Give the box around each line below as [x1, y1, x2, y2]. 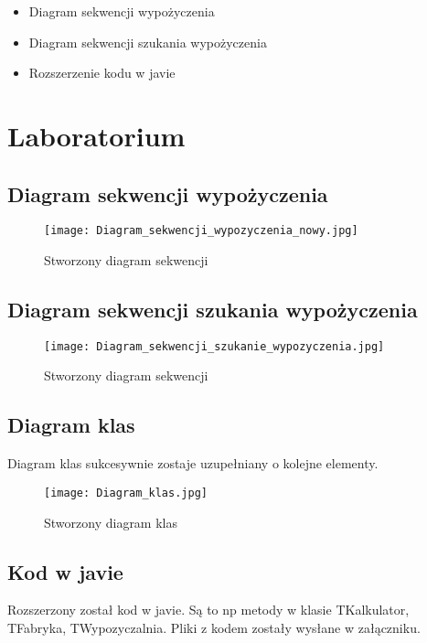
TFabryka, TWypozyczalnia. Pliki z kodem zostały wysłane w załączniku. [7, 617, 421, 637]
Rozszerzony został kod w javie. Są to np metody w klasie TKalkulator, [7, 600, 410, 619]
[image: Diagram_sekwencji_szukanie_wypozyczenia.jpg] [44, 339, 385, 353]
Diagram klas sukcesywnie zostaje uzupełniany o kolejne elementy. [7, 454, 379, 473]
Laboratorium [7, 116, 186, 154]
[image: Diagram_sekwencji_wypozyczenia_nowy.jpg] [44, 224, 358, 238]
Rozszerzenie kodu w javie [28, 63, 176, 82]
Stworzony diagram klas [44, 512, 177, 531]
